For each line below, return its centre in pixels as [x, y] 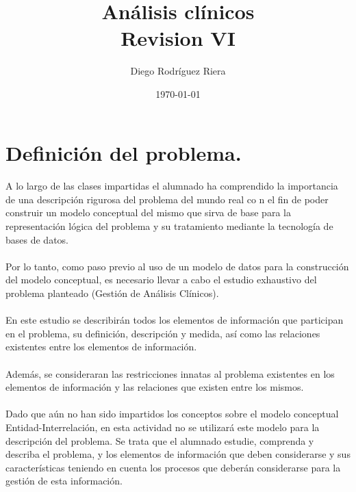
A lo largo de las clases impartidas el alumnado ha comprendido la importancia [172, 186]
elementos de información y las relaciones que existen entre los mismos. [155, 387]
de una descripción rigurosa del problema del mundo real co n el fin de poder [167, 199]
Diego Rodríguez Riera [178, 71]
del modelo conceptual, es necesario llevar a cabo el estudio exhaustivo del [161, 280]
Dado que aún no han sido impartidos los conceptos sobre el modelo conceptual [172, 414]
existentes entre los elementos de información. [101, 347]
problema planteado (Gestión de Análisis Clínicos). [112, 293]
